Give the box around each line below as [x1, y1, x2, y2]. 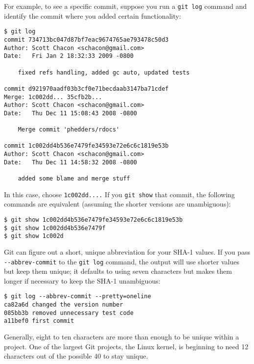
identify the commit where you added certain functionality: [4, 10, 181, 21]
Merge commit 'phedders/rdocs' [18, 126, 120, 133]
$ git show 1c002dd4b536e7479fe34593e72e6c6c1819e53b [4, 216, 183, 223]
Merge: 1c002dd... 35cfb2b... [4, 93, 102, 101]
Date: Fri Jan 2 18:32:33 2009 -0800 [4, 52, 134, 60]
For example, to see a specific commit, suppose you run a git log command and [4, 1, 247, 11]
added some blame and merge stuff [18, 175, 130, 182]
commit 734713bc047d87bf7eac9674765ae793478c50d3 [4, 36, 169, 43]
